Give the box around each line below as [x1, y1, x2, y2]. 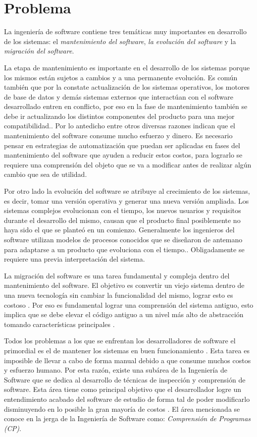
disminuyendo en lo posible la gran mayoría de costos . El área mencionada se [4, 403, 240, 414]
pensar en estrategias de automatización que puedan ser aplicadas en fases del [4, 140, 241, 150]
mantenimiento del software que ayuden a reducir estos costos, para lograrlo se [4, 150, 243, 160]
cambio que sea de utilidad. [4, 169, 87, 179]
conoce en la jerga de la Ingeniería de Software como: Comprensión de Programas [4, 413, 251, 424]
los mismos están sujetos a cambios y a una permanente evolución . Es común [4, 72, 238, 82]
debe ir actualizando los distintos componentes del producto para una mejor [4, 110, 235, 121]
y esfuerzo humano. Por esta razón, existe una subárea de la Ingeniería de [4, 365, 228, 375]
